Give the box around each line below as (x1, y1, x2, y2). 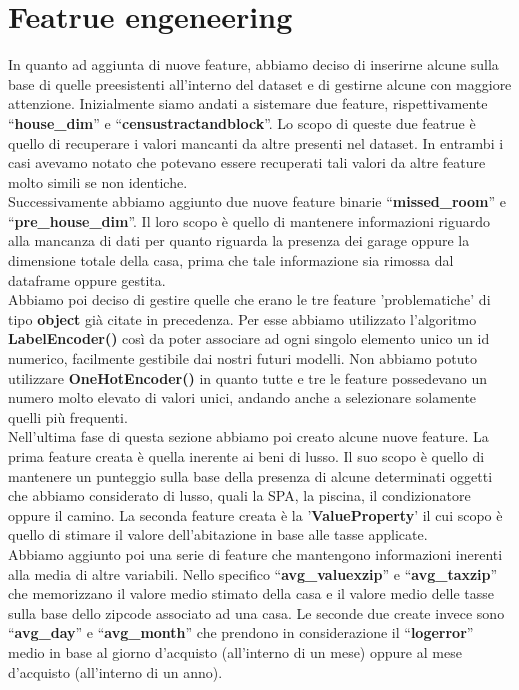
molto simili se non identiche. (8, 171, 188, 192)
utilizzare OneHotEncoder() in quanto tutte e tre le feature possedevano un (8, 367, 487, 388)
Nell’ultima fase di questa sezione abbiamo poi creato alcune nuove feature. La (8, 426, 489, 447)
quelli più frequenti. (8, 406, 128, 427)
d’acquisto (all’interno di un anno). (8, 661, 223, 682)
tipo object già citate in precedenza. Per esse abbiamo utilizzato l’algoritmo (8, 308, 477, 329)
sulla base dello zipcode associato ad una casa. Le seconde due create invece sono (8, 602, 505, 623)
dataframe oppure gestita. (8, 269, 166, 290)
